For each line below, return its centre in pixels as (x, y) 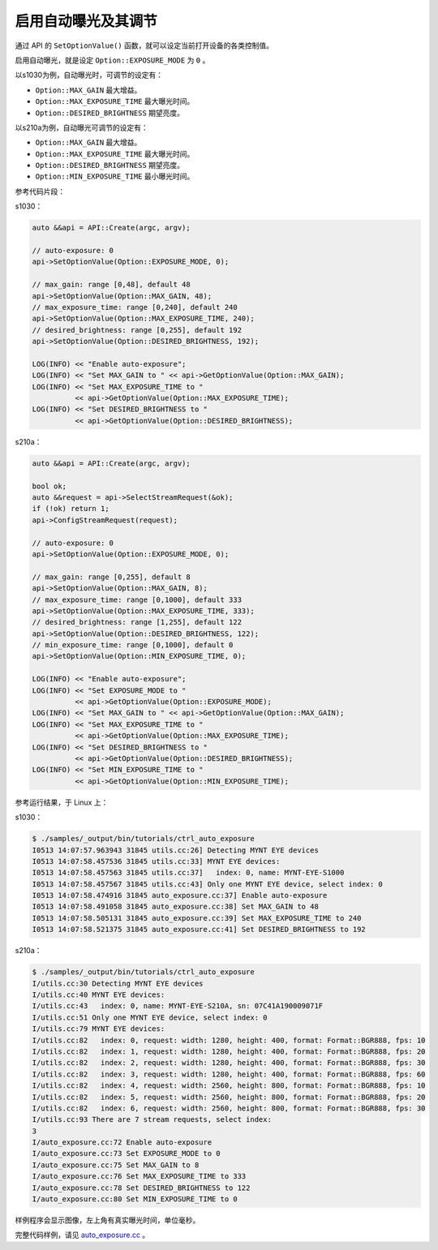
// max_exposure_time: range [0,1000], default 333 (137, 599)
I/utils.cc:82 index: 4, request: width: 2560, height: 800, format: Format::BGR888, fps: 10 (229, 1086)
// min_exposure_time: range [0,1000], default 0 (133, 645)
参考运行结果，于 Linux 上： (62, 802)
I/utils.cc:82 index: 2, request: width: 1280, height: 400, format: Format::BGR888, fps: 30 (229, 1063)
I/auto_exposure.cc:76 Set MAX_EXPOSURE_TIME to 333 (139, 1177)
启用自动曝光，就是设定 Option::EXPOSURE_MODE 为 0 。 (112, 60)
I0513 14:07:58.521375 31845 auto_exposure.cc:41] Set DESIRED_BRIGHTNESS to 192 (199, 930)
